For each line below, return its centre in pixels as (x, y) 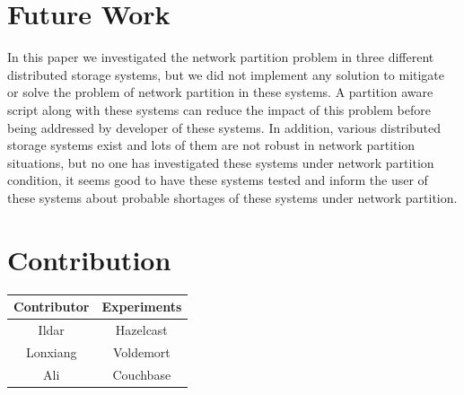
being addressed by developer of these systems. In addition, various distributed (224, 127)
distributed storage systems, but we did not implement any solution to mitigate (226, 74)
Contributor (52, 307)
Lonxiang (51, 351)
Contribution (89, 259)
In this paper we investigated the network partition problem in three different (221, 57)
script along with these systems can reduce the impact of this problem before (219, 109)
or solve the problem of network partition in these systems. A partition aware (220, 92)
